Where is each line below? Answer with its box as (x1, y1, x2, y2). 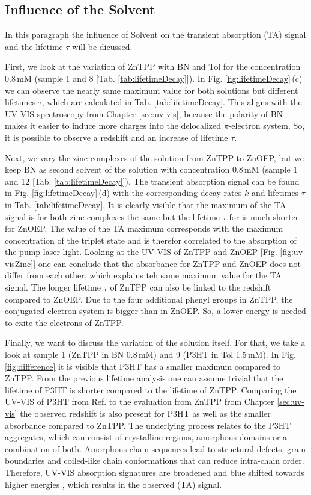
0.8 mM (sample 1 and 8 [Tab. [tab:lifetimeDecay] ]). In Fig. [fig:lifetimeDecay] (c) (5, 72, 303, 84)
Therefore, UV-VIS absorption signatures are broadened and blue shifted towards (5, 466, 304, 478)
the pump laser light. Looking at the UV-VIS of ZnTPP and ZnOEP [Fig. (5, 245, 277, 258)
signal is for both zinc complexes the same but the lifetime (5, 210, 220, 223)
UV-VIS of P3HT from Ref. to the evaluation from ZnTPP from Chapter (5, 395, 274, 408)
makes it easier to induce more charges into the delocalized (5, 119, 222, 132)
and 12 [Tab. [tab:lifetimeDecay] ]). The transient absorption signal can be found (5, 174, 300, 187)
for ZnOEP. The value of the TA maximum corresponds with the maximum (5, 222, 283, 235)
